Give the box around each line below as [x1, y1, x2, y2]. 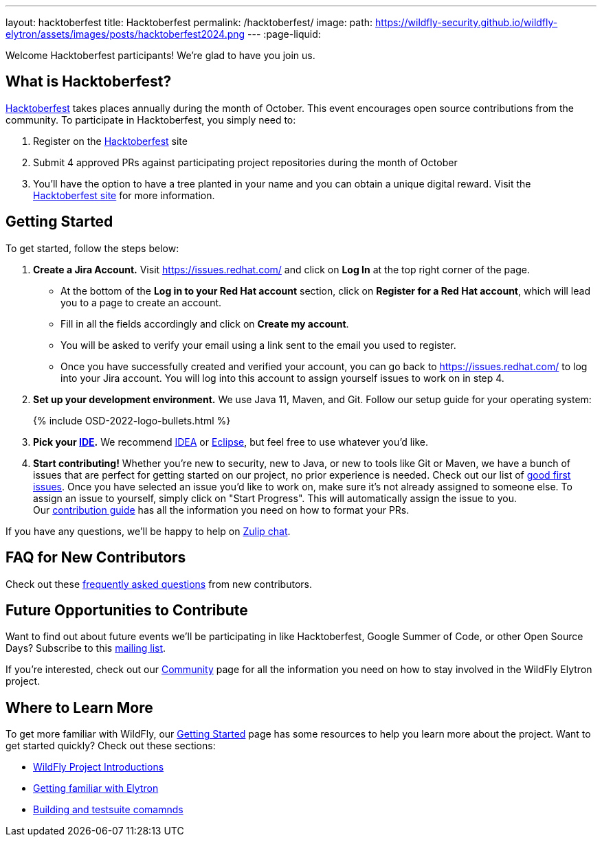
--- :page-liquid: [247, 28, 321, 40]
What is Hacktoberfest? [5, 73, 172, 91]
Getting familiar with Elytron [33, 782, 159, 795]
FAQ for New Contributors [5, 549, 186, 567]
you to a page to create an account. [60, 296, 222, 308]
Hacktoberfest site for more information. [33, 189, 215, 201]
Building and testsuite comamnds [33, 804, 183, 816]
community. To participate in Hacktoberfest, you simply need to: [5, 113, 296, 126]
